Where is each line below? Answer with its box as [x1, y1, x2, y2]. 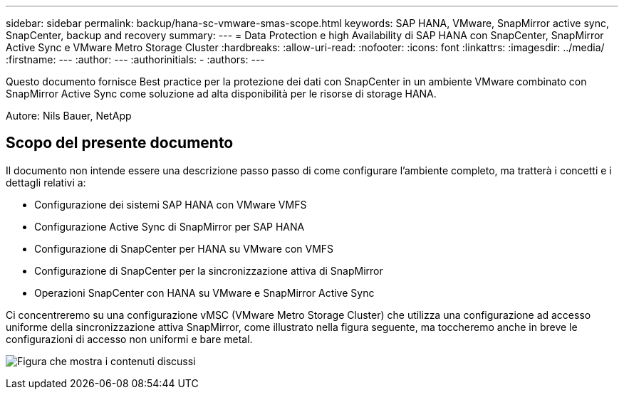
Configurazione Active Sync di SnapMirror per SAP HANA [34, 220, 305, 233]
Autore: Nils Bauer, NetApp [6, 110, 132, 122]
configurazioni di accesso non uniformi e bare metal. [6, 332, 253, 345]
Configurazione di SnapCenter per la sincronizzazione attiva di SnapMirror [34, 264, 383, 277]
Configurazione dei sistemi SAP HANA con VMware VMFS [34, 198, 307, 211]
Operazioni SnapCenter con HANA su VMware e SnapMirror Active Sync [34, 286, 375, 299]
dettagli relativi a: [6, 176, 86, 189]
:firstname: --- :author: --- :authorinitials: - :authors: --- [6, 53, 265, 65]
